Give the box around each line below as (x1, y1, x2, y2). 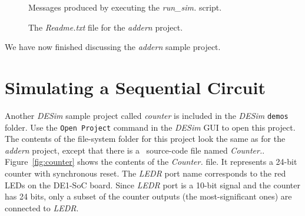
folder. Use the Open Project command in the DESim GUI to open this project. (5, 121, 296, 133)
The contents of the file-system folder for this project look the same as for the (5, 132, 286, 145)
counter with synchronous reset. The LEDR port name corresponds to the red (5, 167, 286, 179)
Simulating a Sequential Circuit (5, 75, 266, 99)
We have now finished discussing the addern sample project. (5, 41, 221, 53)
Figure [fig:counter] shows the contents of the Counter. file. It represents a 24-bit (5, 155, 297, 168)
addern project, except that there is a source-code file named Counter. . (5, 144, 265, 156)
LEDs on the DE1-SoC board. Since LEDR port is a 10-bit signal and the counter (5, 178, 301, 191)
